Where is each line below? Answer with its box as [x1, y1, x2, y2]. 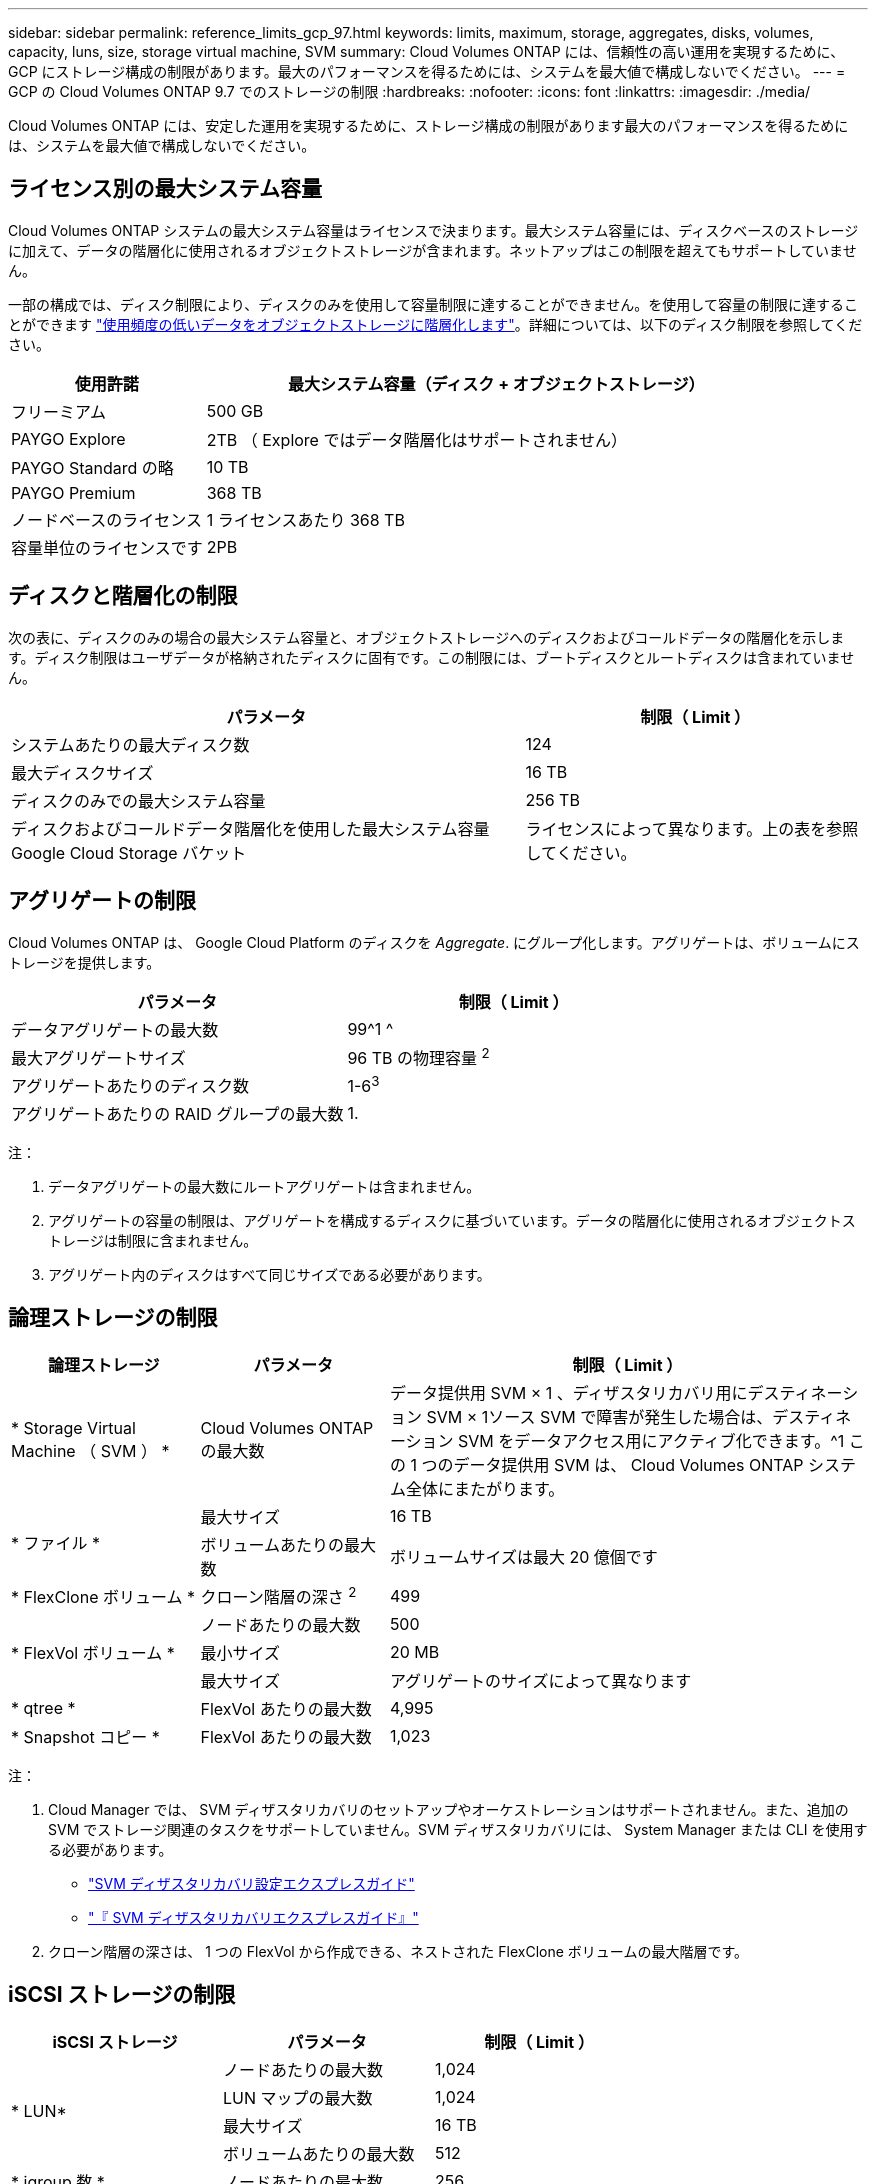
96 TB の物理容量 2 [347, 1044, 490, 1068]
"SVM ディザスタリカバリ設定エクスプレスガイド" [88, 1875, 415, 1893]
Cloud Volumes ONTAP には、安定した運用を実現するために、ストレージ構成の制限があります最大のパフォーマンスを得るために [8, 117, 849, 134]
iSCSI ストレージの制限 [8, 1982, 236, 2008]
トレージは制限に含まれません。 [48, 1231, 258, 1249]
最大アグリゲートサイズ [11, 1047, 186, 1068]
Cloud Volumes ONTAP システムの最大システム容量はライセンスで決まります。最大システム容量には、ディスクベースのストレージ [8, 221, 859, 239]
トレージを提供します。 [8, 953, 161, 971]
